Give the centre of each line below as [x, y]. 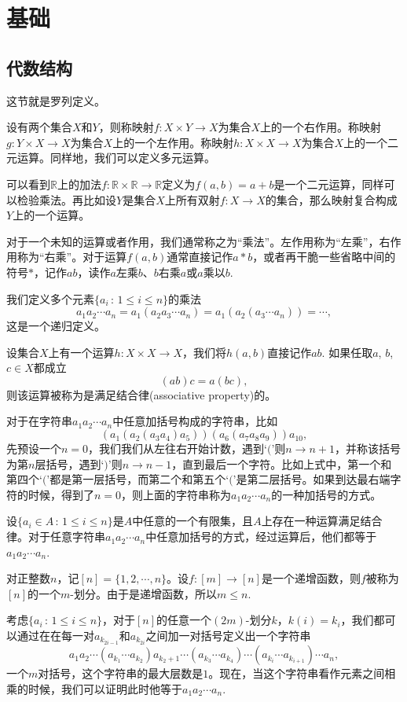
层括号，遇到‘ [70, 463]
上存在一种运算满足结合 [322, 521]
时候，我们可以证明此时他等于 [105, 688]
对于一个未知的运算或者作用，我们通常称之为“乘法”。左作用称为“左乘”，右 [198, 241]
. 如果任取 [347, 352]
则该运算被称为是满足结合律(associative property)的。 [141, 394]
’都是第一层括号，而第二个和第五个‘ [138, 479]
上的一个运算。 [51, 215]
